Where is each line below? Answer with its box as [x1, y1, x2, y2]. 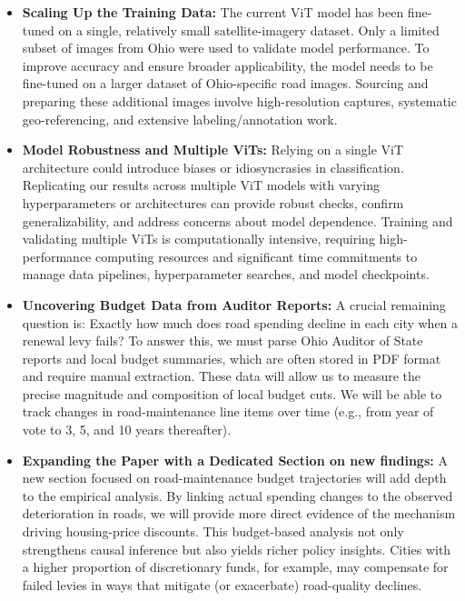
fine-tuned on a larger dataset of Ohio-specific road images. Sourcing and [22, 74, 429, 93]
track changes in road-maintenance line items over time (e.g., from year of [22, 402, 434, 421]
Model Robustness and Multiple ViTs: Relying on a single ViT [22, 140, 404, 159]
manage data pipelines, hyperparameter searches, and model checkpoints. [22, 265, 430, 284]
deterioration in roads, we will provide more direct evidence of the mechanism [22, 504, 456, 523]
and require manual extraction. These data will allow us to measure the [22, 366, 421, 386]
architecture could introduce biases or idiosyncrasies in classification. [22, 157, 404, 176]
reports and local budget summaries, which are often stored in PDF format [22, 348, 441, 367]
